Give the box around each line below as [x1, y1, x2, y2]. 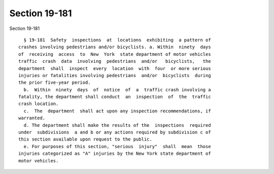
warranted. [18, 115, 46, 121]
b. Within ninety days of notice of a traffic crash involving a [23, 87, 211, 92]
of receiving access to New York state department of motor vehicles [18, 51, 211, 57]
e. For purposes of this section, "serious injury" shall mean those [23, 144, 211, 149]
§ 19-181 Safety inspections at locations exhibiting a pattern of [23, 37, 211, 43]
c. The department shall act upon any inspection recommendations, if [23, 108, 211, 114]
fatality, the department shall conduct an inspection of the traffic [18, 94, 211, 100]
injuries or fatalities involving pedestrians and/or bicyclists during [18, 73, 211, 78]
